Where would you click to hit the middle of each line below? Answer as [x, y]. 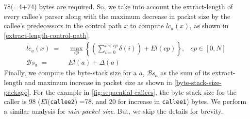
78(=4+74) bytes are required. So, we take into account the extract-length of [118, 6]
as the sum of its [185, 73]
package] [17, 92]
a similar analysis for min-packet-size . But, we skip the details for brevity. [114, 110]
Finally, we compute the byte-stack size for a [70, 73]
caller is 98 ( [22, 101]
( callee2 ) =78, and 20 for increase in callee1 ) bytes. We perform [147, 101]
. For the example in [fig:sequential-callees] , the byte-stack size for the [133, 92]
